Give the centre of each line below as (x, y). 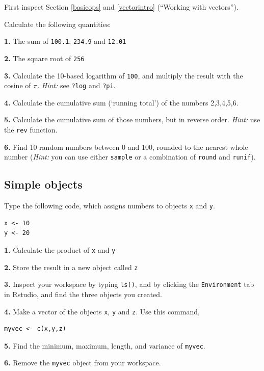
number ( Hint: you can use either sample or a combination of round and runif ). (130, 157)
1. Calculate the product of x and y (60, 249)
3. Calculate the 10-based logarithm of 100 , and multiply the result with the (124, 75)
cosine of (18, 85)
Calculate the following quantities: (58, 24)
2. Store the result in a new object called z (71, 267)
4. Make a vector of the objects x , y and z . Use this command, (102, 311)
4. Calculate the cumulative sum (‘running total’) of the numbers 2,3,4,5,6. (121, 102)
